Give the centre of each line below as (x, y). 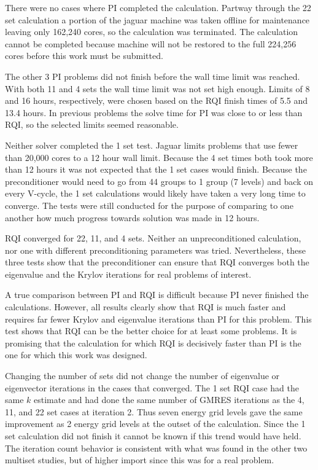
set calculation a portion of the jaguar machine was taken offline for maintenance (157, 19)
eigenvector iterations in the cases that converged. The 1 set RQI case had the (152, 387)
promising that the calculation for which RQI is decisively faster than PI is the (153, 343)
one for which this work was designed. (76, 355)
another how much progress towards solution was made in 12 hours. (132, 217)
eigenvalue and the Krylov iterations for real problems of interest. (128, 274)
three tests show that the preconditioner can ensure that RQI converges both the (157, 262)
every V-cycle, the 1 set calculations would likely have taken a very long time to (155, 193)
